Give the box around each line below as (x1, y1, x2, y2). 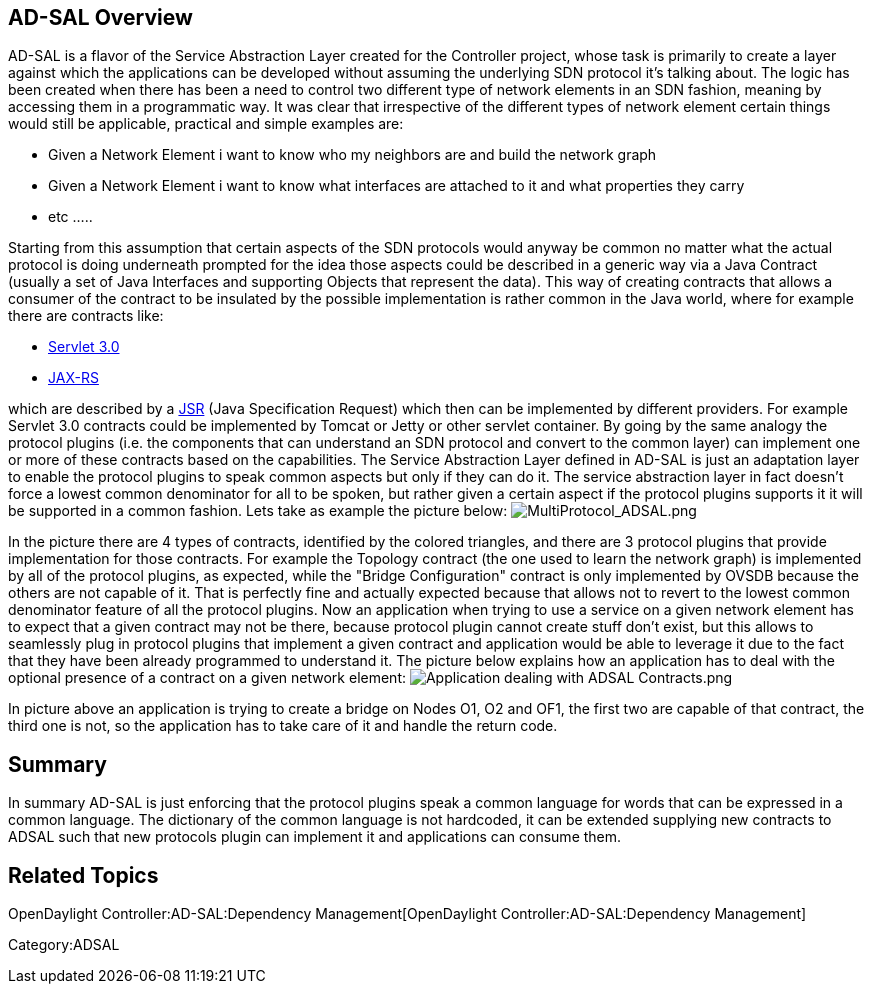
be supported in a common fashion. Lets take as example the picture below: (8, 502, 508, 520)
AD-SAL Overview (8, 5, 193, 30)
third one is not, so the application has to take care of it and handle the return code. (8, 717, 558, 735)
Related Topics (8, 862, 159, 888)
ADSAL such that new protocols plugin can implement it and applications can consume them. (8, 828, 622, 846)
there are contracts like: (8, 307, 164, 325)
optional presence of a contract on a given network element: (8, 669, 406, 687)
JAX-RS (48, 369, 99, 387)
